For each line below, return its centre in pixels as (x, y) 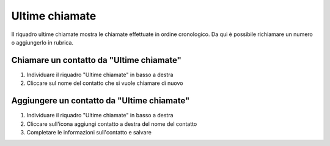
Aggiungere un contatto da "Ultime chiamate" (101, 101)
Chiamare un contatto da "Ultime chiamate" (96, 60)
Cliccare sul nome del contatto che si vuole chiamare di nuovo (105, 83)
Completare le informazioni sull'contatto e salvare (89, 132)
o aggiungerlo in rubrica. (42, 42)
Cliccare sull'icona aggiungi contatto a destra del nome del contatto (112, 124)
